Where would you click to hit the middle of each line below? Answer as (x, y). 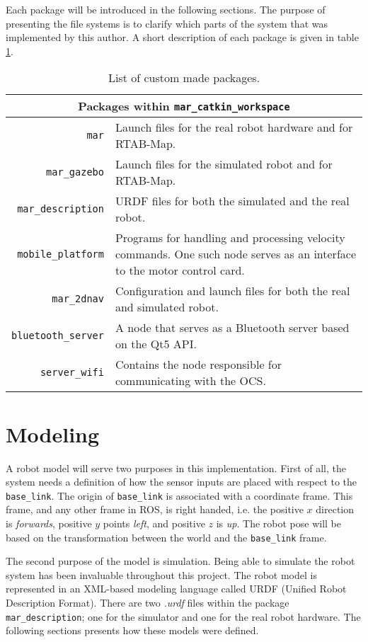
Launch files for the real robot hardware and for (234, 127)
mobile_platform (61, 254)
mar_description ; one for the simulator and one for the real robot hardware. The (183, 616)
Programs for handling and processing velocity (230, 238)
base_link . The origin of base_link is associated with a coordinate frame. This (179, 495)
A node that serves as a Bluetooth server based (232, 328)
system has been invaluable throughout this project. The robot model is (161, 574)
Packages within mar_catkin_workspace (184, 106)
